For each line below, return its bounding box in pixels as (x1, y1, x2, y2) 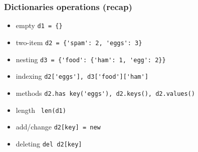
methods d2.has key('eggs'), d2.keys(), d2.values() (16, 87, 195, 98)
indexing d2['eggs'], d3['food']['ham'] (16, 71, 148, 81)
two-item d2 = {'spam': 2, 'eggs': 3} (16, 37, 142, 47)
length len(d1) (16, 104, 66, 115)
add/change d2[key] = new (16, 121, 101, 132)
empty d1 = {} (16, 20, 63, 31)
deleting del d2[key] (16, 138, 82, 148)
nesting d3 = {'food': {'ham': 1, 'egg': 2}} (16, 54, 166, 64)
